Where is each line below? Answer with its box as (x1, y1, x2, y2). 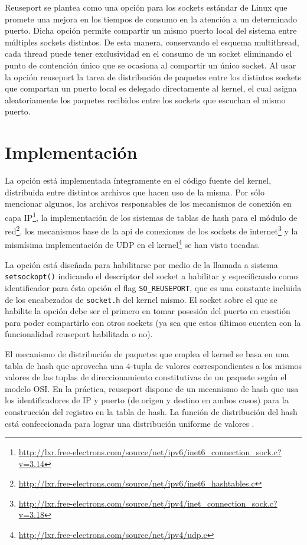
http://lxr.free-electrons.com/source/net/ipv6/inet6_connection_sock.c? (18, 446, 282, 458)
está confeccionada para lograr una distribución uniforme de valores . (5, 417, 254, 429)
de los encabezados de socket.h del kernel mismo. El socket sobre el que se (5, 293, 277, 305)
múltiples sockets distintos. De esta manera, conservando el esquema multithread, (5, 35, 299, 48)
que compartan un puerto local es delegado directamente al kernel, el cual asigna (5, 82, 297, 94)
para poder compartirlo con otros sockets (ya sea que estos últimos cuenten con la (5, 316, 301, 328)
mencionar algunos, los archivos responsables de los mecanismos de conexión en (5, 197, 292, 210)
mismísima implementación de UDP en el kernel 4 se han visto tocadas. (5, 237, 260, 250)
